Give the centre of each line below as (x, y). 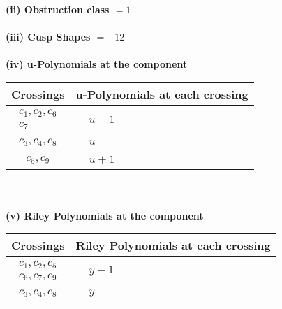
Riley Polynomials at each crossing (173, 245)
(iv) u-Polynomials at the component (97, 64)
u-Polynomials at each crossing (162, 94)
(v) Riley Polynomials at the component (105, 215)
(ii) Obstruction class (58, 9)
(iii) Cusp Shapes (48, 37)
